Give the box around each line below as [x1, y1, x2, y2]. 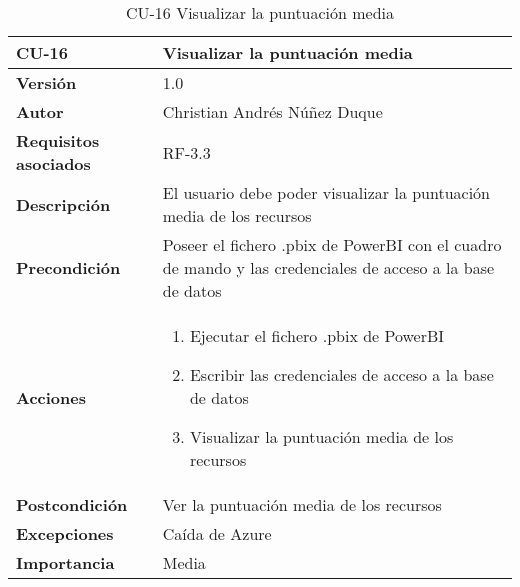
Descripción [16, 192, 111, 216]
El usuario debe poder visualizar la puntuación [162, 181, 491, 204]
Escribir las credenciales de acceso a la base [189, 363, 494, 386]
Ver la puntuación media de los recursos [162, 493, 442, 516]
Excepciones [16, 522, 114, 545]
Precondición [16, 256, 121, 279]
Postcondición [16, 493, 128, 516]
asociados [16, 152, 91, 175]
